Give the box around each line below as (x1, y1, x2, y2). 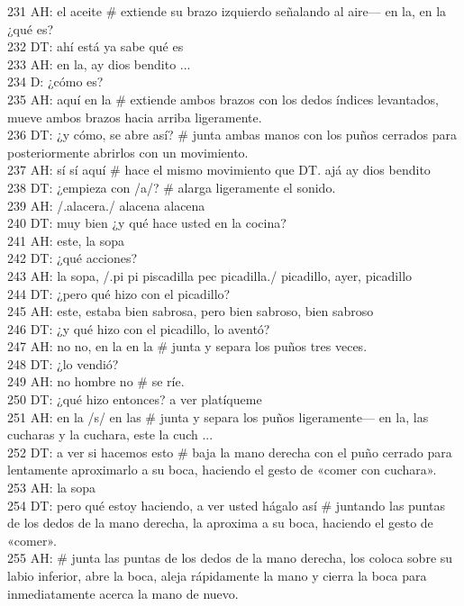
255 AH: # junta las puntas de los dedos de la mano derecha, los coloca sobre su (7, 548, 453, 567)
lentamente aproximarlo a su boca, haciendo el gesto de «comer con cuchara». (7, 460, 437, 479)
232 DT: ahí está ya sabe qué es (7, 37, 184, 56)
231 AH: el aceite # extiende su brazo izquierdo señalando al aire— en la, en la (7, 2, 447, 20)
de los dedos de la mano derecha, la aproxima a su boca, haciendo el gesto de (7, 513, 433, 532)
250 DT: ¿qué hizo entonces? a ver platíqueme (7, 390, 262, 409)
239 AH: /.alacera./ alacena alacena (7, 195, 205, 214)
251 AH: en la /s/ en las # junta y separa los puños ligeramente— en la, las (7, 407, 429, 426)
